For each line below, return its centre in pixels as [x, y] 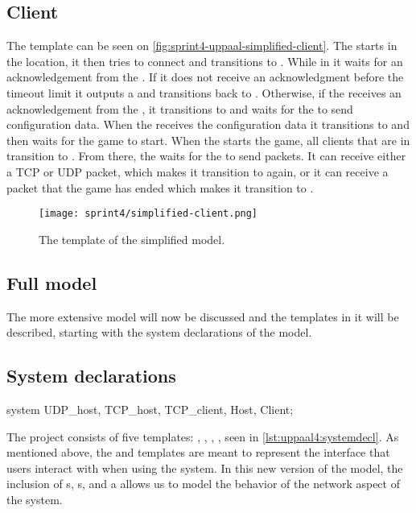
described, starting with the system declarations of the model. [159, 332]
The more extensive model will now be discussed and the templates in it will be [203, 316]
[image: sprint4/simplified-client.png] [148, 214]
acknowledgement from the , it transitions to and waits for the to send [180, 108]
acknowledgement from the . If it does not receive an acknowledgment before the [205, 77]
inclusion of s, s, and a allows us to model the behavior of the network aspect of [203, 484]
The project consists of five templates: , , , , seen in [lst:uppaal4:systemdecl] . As [203, 436]
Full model [52, 282]
